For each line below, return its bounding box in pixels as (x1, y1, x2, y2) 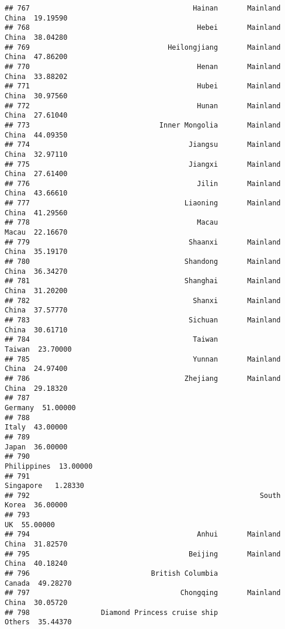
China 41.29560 (5, 208, 68, 217)
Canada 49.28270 (5, 579, 72, 587)
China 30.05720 (5, 599, 68, 607)
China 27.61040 (5, 111, 68, 120)
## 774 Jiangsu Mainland (5, 140, 281, 149)
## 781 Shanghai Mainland (5, 277, 281, 286)
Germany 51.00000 (5, 403, 76, 412)
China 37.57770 (5, 306, 68, 315)
